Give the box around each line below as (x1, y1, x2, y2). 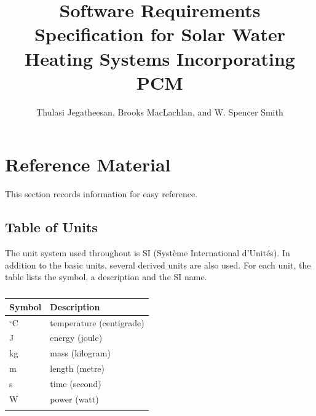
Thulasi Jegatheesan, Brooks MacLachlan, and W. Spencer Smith (36, 105, 283, 118)
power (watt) (50, 392, 99, 405)
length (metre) (50, 362, 105, 375)
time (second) (50, 377, 101, 390)
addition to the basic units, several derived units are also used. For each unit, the (5, 258, 311, 271)
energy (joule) (50, 331, 103, 344)
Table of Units (5, 218, 98, 237)
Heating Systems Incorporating (25, 45, 295, 71)
